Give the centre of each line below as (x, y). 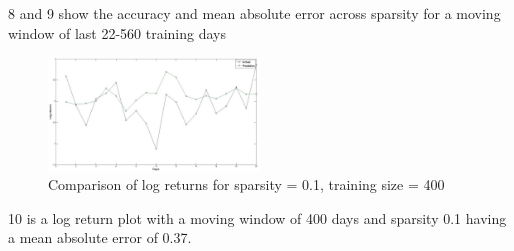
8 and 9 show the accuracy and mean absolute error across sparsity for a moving (254, 13)
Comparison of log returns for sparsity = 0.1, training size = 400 (246, 184)
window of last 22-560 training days (117, 32)
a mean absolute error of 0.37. (100, 237)
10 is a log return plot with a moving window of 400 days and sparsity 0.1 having (257, 217)
